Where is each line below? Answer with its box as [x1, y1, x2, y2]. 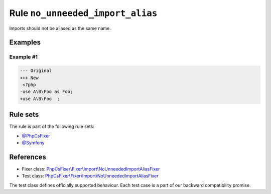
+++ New [20, 75, 39, 80]
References [9, 152, 46, 161]
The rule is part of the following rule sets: [9, 123, 95, 129]
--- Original [20, 68, 52, 73]
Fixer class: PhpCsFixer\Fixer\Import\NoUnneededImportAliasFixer [22, 165, 160, 172]
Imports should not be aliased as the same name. [9, 25, 111, 31]
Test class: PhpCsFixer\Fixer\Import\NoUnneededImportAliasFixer [22, 173, 159, 179]
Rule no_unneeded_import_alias [9, 7, 158, 18]
